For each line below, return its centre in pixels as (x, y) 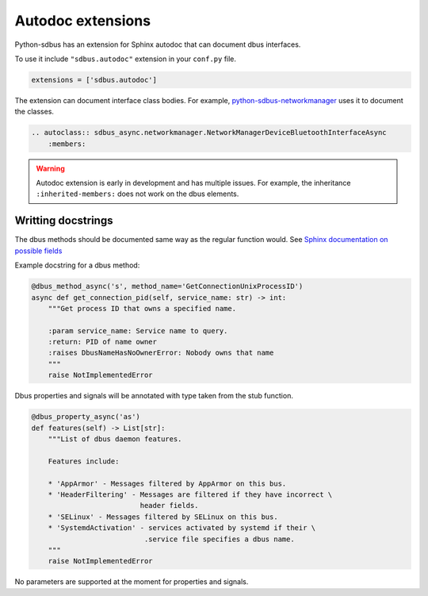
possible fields (38, 251)
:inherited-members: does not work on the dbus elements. (138, 194)
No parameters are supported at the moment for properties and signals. (132, 582)
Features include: (84, 461)
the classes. (34, 112)
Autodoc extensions (82, 21)
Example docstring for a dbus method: (77, 265)
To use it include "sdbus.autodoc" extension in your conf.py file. (126, 59)
